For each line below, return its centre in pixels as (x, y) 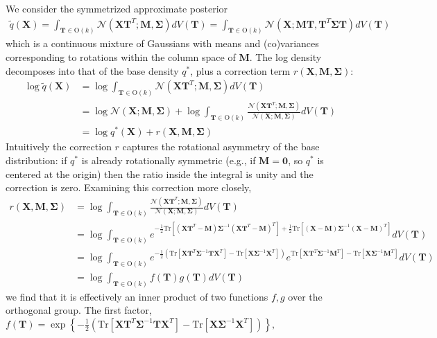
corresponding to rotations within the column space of (121, 57)
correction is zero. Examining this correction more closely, (129, 187)
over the (305, 296)
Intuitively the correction (59, 146)
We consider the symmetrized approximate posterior (117, 8)
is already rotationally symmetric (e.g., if (169, 160)
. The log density (285, 57)
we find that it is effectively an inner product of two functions (137, 296)
